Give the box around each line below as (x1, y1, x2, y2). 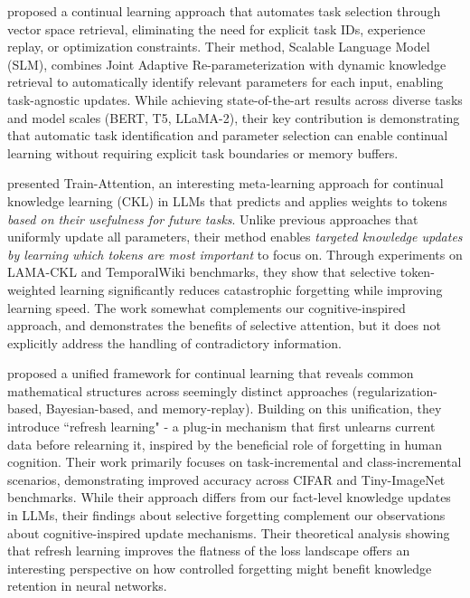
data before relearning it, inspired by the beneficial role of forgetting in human (7, 434, 443, 453)
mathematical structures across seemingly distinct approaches (7, 381, 349, 400)
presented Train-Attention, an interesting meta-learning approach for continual (7, 174, 444, 193)
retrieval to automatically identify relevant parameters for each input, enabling (7, 72, 444, 91)
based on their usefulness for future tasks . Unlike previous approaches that (7, 209, 418, 228)
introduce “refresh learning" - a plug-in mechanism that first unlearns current (7, 417, 436, 436)
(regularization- (352, 381, 437, 400)
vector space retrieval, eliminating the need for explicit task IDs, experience (7, 19, 426, 38)
